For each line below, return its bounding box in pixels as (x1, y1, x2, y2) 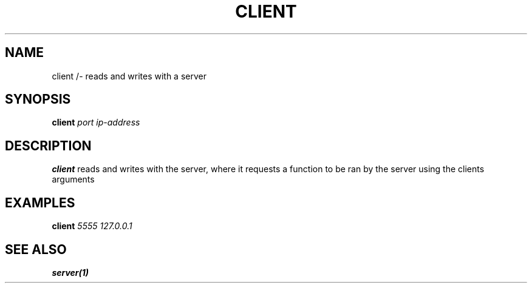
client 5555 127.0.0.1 (52, 221, 132, 232)
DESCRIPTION (5, 138, 92, 153)
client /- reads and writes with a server (52, 70, 206, 81)
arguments (52, 174, 95, 185)
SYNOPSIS (5, 92, 71, 107)
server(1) (52, 267, 89, 278)
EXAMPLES (5, 195, 75, 210)
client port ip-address (52, 117, 140, 128)
